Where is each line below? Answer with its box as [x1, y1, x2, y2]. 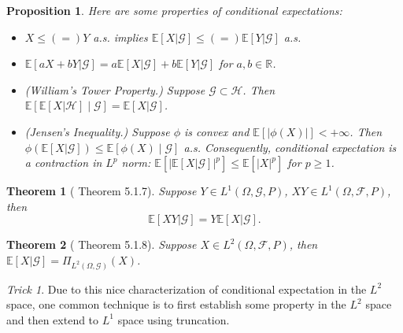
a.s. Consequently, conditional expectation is [183, 139, 397, 155]
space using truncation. [117, 311, 230, 327]
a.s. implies [93, 28, 148, 45]
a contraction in [24, 154, 102, 171]
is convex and [183, 123, 250, 139]
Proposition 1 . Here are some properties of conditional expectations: [6, 2, 342, 18]
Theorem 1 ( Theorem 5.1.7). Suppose [6, 183, 197, 199]
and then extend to [6, 311, 99, 327]
